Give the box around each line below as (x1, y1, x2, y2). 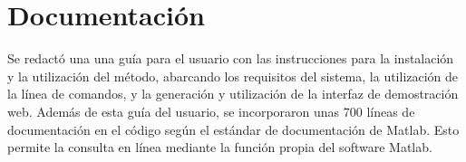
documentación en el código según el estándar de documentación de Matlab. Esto (7, 119, 460, 138)
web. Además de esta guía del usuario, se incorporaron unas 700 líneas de (7, 101, 415, 120)
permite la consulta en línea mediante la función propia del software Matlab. (7, 138, 432, 157)
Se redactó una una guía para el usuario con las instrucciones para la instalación (7, 49, 454, 68)
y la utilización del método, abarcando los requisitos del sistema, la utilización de (7, 66, 459, 85)
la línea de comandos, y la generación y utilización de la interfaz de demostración (7, 84, 459, 103)
